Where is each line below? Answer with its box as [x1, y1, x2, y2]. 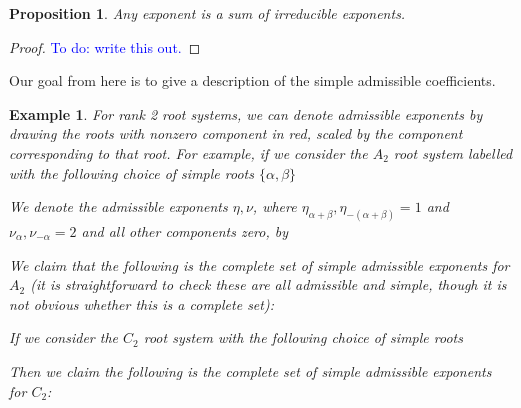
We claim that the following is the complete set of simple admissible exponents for [9, 254, 510, 275]
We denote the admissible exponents [9, 196, 228, 217]
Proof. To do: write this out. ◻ [9, 36, 201, 57]
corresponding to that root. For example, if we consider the [9, 142, 368, 163]
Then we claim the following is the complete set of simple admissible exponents [9, 360, 492, 381]
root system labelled [393, 142, 513, 163]
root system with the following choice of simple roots [143, 327, 463, 348]
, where [252, 196, 297, 217]
